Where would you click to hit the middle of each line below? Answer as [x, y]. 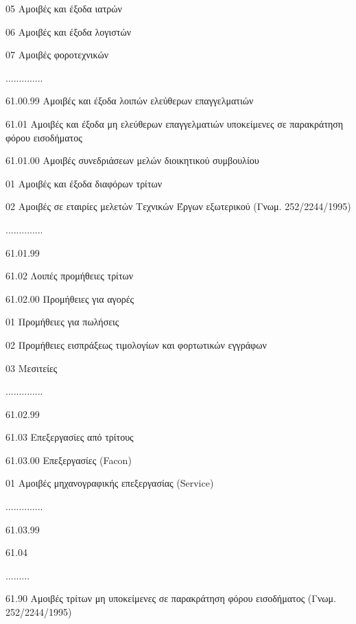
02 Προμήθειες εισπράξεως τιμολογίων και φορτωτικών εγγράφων [136, 344]
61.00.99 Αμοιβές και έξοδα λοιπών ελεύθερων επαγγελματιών [130, 101]
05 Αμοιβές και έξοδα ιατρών [64, 8]
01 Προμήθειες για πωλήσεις [62, 322]
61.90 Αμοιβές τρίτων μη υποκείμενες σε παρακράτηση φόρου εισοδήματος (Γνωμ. [171, 598]
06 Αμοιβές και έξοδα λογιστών [68, 31]
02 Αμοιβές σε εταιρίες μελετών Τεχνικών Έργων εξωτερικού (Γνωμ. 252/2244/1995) [178, 206]
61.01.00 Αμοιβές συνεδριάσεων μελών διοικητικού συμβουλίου [132, 160]
